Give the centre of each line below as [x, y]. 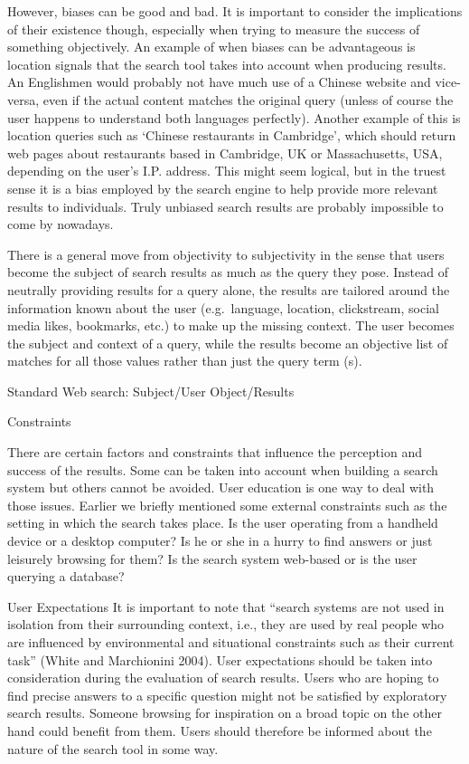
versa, [23, 99]
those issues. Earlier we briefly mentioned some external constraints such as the [227, 505]
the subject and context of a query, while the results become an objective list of [228, 343]
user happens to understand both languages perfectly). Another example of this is [234, 117]
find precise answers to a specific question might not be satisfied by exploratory [227, 695]
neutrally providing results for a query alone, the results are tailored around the [229, 289]
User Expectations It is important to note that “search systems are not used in [226, 606]
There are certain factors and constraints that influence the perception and [215, 452]
